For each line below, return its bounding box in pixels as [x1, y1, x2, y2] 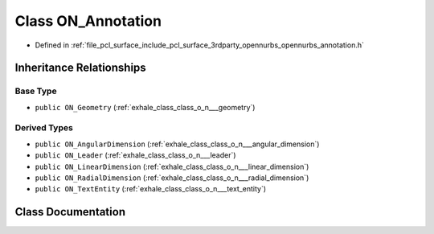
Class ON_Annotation [14, 12, 162, 30]
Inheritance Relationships [14, 61, 146, 75]
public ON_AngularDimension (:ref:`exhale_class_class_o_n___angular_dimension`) [35, 139, 320, 149]
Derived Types [14, 122, 74, 133]
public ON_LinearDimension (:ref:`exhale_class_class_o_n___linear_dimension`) [35, 162, 309, 171]
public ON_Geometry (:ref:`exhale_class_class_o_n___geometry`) [35, 102, 256, 112]
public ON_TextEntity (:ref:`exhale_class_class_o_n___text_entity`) [35, 184, 267, 194]
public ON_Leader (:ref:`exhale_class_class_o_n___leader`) [35, 150, 236, 160]
